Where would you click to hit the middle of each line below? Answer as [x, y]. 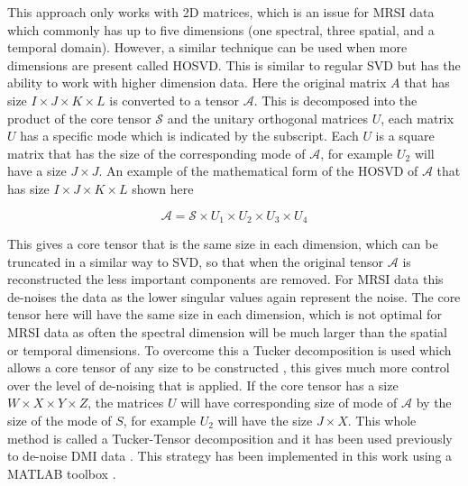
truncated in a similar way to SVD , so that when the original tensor [196, 261]
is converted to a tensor [174, 100]
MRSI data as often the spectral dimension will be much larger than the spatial [227, 331]
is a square [405, 136]
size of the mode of [60, 420]
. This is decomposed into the [335, 100]
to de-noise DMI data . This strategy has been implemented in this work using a [230, 456]
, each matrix [418, 118]
